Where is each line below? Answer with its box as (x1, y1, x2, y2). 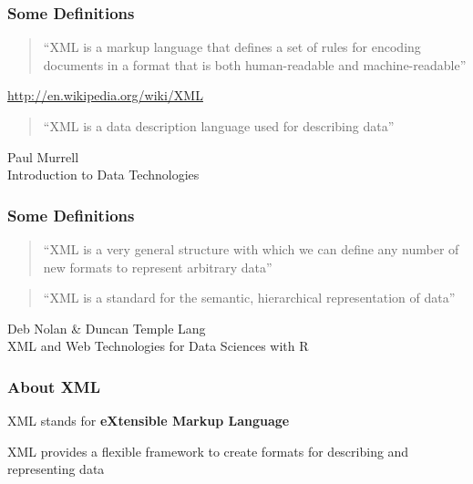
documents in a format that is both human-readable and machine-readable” (43, 55, 467, 74)
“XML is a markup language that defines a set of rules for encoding (43, 37, 421, 57)
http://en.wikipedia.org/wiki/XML (7, 86, 203, 105)
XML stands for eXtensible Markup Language (7, 411, 290, 430)
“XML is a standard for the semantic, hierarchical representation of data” (43, 288, 456, 307)
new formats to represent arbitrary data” (43, 257, 272, 276)
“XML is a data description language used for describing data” (43, 117, 395, 135)
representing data (7, 459, 105, 479)
